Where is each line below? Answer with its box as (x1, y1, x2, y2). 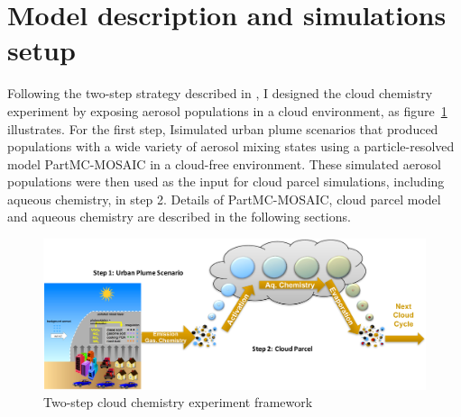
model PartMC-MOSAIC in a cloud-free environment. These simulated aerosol (7, 154, 441, 173)
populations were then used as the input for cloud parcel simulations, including (7, 172, 445, 191)
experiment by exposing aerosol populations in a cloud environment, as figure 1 (7, 101, 447, 120)
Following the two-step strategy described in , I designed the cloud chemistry (7, 84, 433, 103)
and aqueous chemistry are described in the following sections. (7, 207, 351, 226)
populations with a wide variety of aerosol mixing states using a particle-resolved (7, 137, 455, 156)
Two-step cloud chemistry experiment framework (43, 393, 313, 412)
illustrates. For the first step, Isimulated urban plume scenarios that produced (7, 119, 438, 138)
